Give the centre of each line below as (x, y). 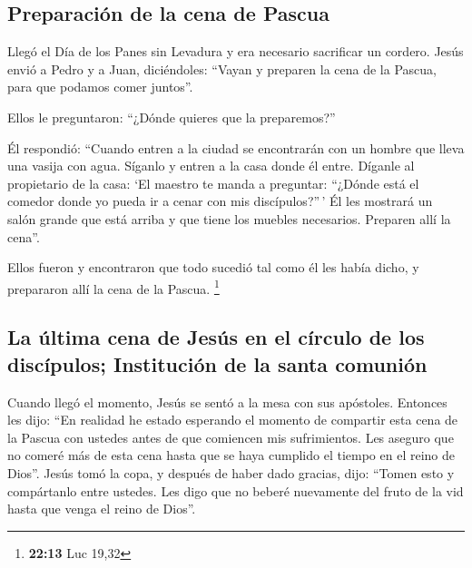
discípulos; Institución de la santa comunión (217, 363)
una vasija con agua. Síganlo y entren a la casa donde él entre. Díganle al (211, 166)
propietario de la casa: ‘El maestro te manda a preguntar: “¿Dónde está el (213, 183)
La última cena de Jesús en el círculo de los (216, 337)
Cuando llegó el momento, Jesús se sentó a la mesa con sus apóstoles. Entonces (227, 402)
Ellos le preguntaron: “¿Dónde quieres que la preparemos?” (172, 117)
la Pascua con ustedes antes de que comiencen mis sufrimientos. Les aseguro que (231, 437)
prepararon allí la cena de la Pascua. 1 (113, 287)
